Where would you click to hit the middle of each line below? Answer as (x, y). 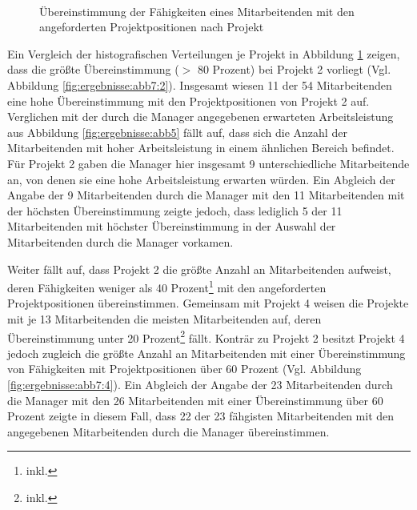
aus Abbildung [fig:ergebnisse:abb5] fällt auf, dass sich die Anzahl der (177, 132)
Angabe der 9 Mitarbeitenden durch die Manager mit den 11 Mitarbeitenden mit (206, 195)
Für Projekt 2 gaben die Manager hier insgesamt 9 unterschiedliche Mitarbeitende (208, 163)
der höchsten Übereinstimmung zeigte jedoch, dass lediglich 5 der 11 (175, 210)
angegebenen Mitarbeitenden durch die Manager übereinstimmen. (168, 431)
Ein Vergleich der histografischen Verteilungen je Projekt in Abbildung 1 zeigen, (204, 53)
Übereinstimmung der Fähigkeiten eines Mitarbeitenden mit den (197, 11)
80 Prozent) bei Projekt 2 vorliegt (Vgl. (294, 69)
